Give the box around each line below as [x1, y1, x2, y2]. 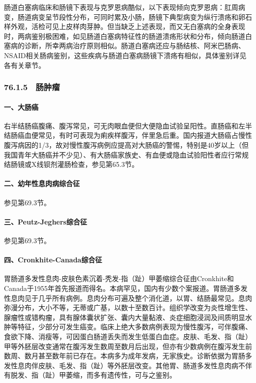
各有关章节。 [4, 60, 45, 70]
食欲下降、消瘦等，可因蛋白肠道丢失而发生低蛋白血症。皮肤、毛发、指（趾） [4, 331, 252, 341]
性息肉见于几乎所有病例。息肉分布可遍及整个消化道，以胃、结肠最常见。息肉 [4, 292, 252, 303]
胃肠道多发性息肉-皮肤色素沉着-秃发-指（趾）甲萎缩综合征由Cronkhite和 [4, 273, 234, 284]
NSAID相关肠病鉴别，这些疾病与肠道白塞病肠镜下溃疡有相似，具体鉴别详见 [4, 50, 247, 60]
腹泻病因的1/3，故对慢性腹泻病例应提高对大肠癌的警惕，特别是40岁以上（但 [4, 139, 249, 150]
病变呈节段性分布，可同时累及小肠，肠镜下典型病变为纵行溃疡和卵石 [31, 11, 252, 22]
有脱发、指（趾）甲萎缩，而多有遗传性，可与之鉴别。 [4, 370, 176, 380]
